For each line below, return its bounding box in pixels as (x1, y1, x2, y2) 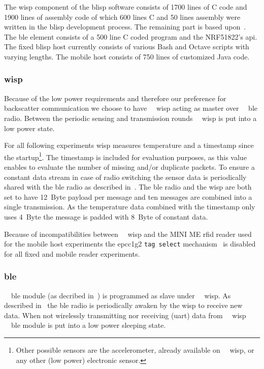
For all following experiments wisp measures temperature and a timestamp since (4, 140, 254, 150)
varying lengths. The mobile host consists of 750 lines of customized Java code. (4, 51, 250, 61)
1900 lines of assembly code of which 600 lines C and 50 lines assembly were (4, 11, 241, 22)
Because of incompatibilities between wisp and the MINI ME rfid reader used (4, 228, 252, 239)
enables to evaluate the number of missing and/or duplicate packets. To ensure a (4, 162, 255, 172)
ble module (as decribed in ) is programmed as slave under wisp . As (11, 290, 231, 300)
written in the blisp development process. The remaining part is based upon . (4, 21, 246, 32)
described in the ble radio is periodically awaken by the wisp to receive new (4, 300, 243, 311)
